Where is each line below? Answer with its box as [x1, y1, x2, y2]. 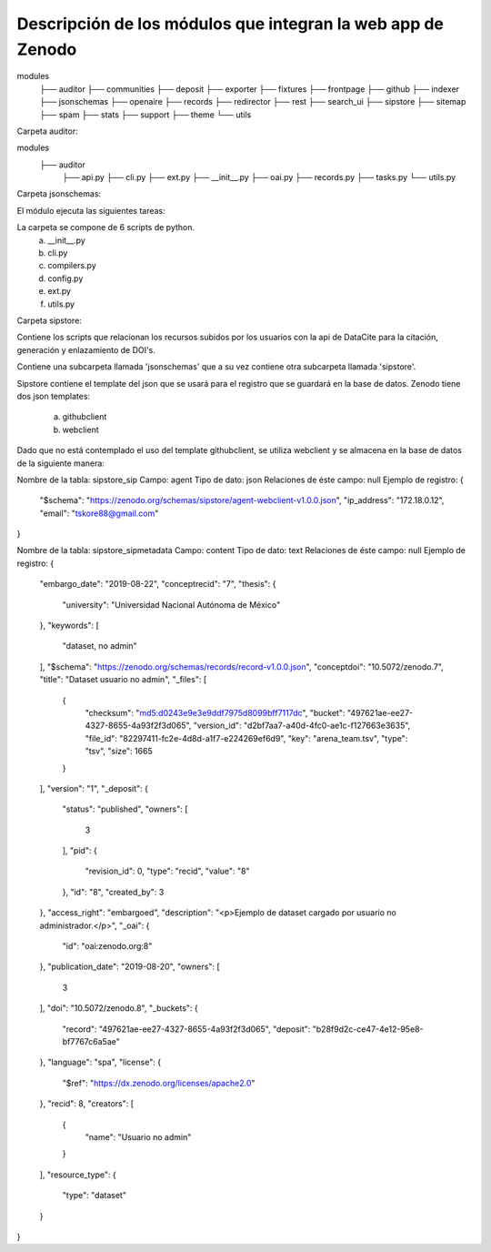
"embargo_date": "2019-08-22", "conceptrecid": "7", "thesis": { [39, 579, 276, 590]
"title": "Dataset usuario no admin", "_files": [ [39, 674, 207, 685]
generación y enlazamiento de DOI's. [16, 344, 156, 355]
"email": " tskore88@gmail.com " [39, 508, 159, 519]
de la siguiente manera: [16, 458, 105, 469]
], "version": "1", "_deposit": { [39, 782, 149, 793]
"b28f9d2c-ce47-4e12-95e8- [312, 1024, 424, 1035]
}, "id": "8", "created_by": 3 [62, 886, 165, 897]
